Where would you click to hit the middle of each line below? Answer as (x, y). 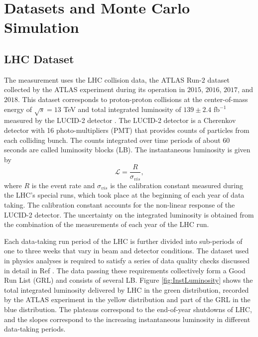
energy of (18, 109)
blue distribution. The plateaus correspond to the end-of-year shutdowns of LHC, (128, 309)
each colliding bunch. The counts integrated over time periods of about (112, 140)
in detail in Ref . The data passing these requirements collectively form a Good (125, 270)
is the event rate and (63, 185)
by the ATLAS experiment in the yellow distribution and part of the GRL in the (127, 299)
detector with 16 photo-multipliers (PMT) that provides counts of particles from (127, 130)
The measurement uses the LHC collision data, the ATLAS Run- (103, 79)
